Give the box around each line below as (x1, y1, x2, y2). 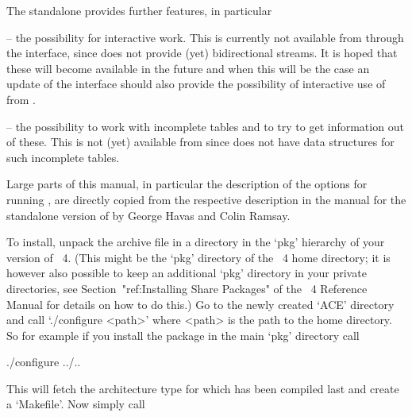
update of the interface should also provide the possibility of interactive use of (6, 75, 386, 92)
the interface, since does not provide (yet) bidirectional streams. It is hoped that (6, 44, 398, 61)
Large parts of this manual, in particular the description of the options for (6, 176, 368, 192)
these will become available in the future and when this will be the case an (6, 60, 370, 76)
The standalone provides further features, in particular (6, 2, 272, 18)
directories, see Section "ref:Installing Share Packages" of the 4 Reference (6, 280, 368, 296)
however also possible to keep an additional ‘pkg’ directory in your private (6, 264, 367, 281)
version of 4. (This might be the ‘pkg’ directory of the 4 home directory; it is (6, 249, 391, 265)
